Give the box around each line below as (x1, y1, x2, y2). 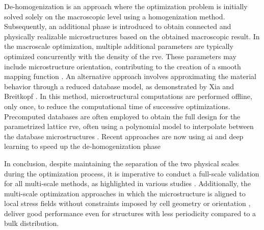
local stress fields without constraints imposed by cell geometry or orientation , (4, 198, 251, 209)
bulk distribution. (4, 218, 59, 228)
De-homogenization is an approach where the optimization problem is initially (4, 1, 248, 11)
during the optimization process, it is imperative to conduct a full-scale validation (4, 168, 259, 178)
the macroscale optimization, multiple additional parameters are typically (4, 41, 233, 52)
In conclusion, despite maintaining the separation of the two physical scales (4, 158, 239, 168)
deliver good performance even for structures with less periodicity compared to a (4, 208, 256, 218)
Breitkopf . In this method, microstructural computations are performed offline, (4, 91, 252, 101)
